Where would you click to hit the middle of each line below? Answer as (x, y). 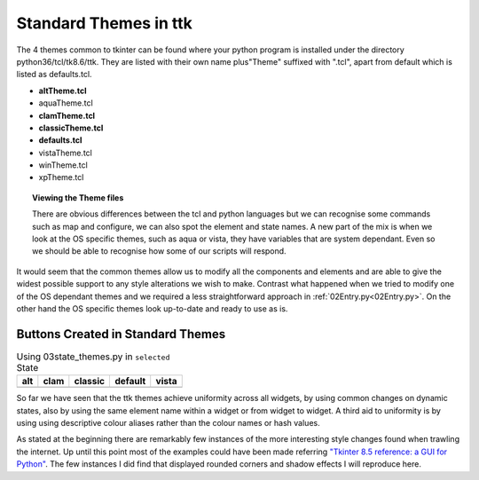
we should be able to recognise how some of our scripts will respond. (160, 251)
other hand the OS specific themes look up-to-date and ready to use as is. (152, 308)
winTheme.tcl (63, 165)
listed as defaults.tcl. (54, 75)
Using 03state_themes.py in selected (93, 357)
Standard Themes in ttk (104, 23)
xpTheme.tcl (61, 177)
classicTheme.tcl (71, 128)
